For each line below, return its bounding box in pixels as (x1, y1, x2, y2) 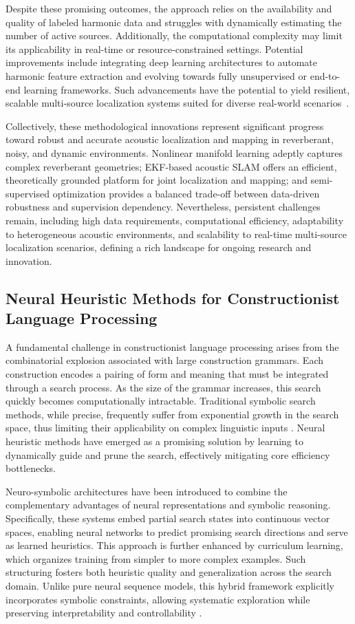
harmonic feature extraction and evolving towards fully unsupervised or (6, 68, 308, 83)
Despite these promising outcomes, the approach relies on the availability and (6, 1, 332, 15)
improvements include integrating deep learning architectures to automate (6, 55, 318, 69)
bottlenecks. (6, 461, 56, 475)
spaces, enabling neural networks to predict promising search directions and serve (6, 524, 348, 539)
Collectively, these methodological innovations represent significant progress (6, 118, 324, 133)
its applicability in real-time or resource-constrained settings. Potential (6, 41, 303, 56)
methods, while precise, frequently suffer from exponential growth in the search (6, 407, 339, 421)
